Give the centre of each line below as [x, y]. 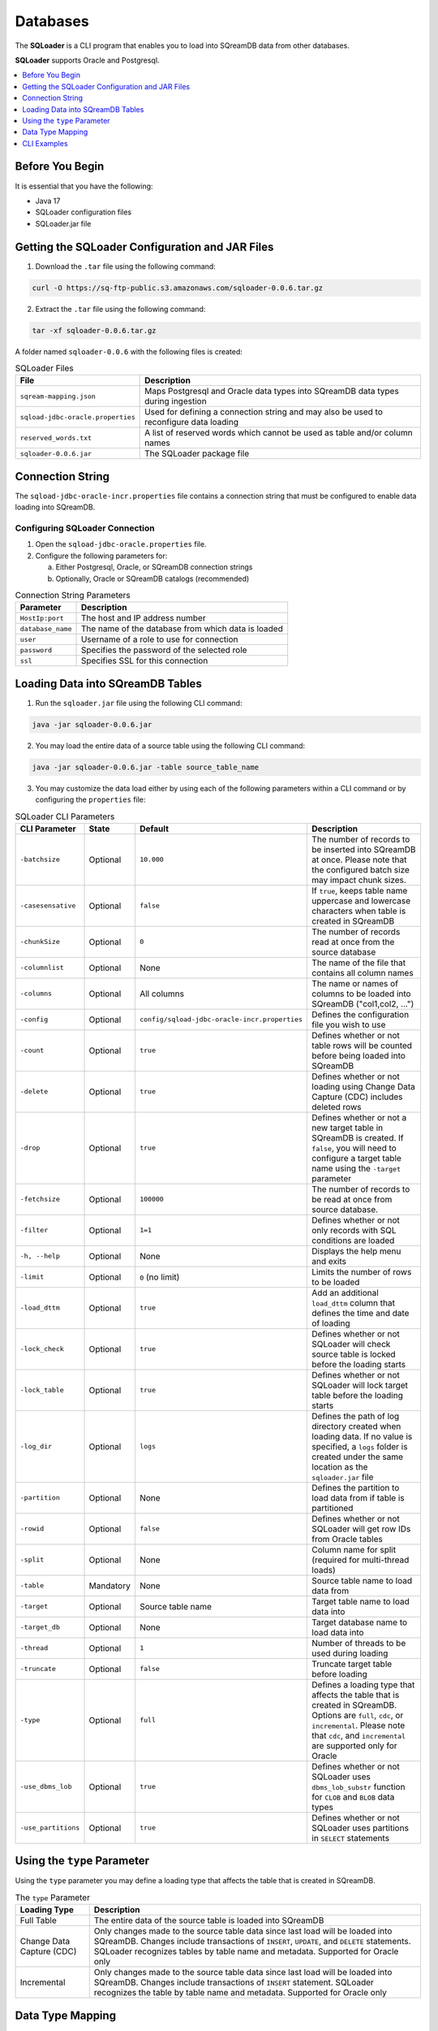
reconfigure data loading [192, 422]
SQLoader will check [351, 1344]
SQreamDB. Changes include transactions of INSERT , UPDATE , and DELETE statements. [252, 1942]
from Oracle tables [347, 1539]
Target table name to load [361, 1601]
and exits [329, 1261]
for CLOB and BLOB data [353, 1797]
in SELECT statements [350, 1838]
